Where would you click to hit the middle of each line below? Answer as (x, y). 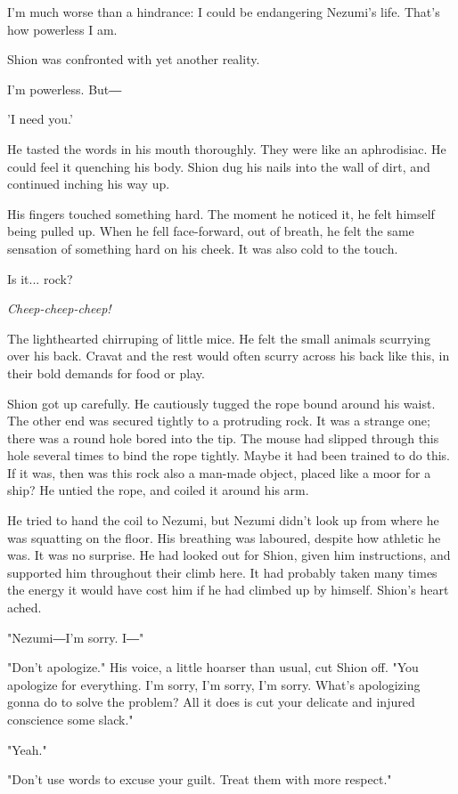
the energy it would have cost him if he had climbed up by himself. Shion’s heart (228, 590)
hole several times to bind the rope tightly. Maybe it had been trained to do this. (229, 455)
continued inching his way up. (89, 184)
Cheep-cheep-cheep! (59, 308)
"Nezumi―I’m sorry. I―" (76, 637)
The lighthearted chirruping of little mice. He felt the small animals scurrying (219, 338)
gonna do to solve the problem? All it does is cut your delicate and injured (211, 702)
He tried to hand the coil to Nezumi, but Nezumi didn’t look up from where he (223, 520)
